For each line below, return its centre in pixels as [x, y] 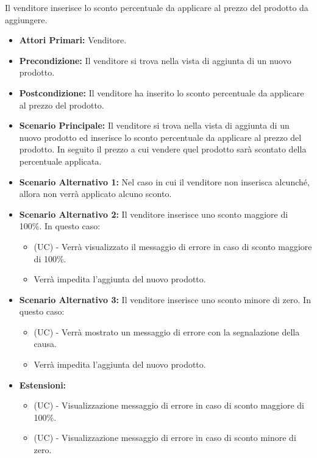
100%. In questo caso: [60, 226]
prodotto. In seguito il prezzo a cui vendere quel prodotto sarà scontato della [163, 149]
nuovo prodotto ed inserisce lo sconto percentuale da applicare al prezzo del [160, 137]
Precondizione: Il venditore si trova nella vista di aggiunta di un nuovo [155, 60]
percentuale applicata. [60, 161]
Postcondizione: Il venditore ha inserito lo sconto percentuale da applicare [162, 92]
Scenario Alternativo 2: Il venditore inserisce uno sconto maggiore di [154, 214]
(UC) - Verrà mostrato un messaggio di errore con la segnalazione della [167, 331]
